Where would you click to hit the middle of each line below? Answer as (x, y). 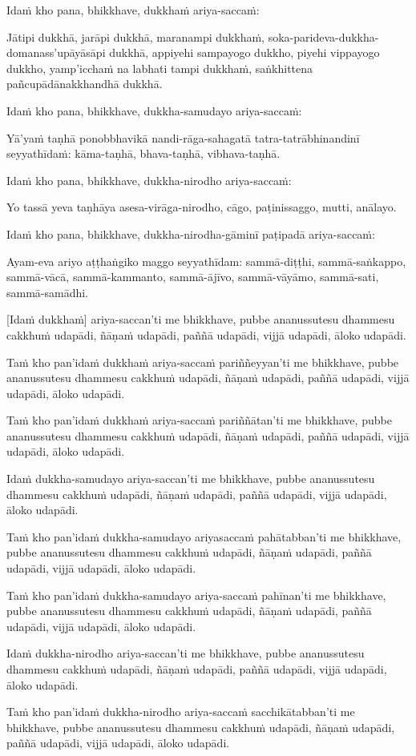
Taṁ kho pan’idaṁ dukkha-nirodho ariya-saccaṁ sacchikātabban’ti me (181, 712)
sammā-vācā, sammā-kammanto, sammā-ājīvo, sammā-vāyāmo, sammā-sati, (193, 277)
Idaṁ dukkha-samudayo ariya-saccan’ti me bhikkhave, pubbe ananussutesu (191, 479)
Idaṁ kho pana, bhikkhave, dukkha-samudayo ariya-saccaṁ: (154, 110)
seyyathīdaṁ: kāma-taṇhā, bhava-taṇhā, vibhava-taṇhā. (143, 153)
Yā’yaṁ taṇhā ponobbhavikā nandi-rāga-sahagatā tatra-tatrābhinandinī (183, 137)
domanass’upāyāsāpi (56, 52)
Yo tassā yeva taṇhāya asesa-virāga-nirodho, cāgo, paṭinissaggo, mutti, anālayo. (202, 207)
